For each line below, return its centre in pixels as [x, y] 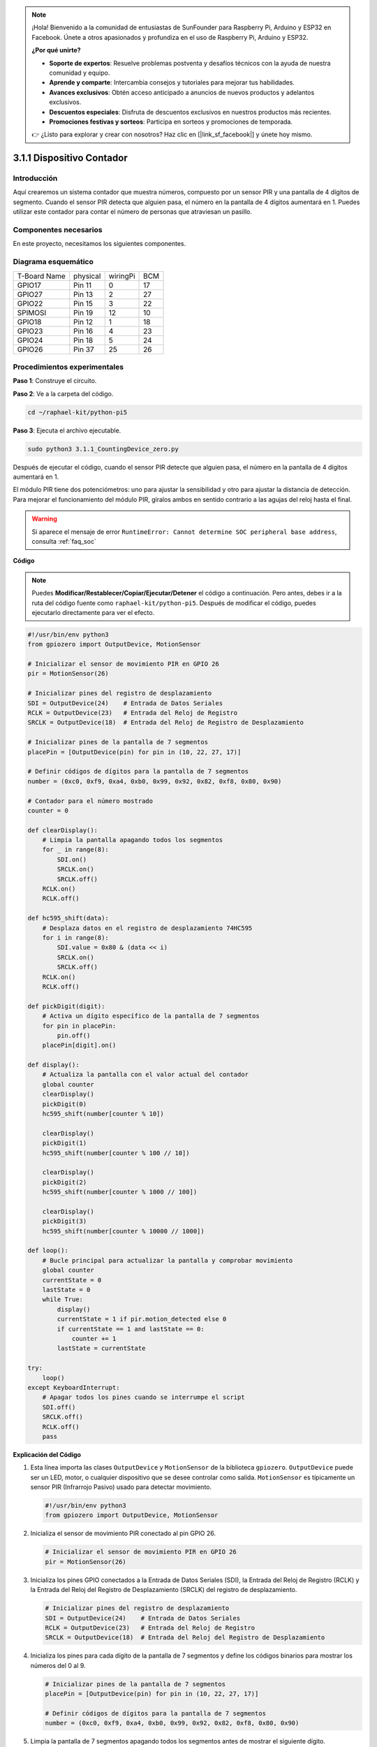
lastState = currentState [101, 1348]
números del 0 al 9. [58, 1665]
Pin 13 [83, 294]
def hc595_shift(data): [68, 918]
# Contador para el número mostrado [90, 801]
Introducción [35, 178]
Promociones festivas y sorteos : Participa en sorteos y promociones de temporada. [171, 122]
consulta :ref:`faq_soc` [64, 541]
